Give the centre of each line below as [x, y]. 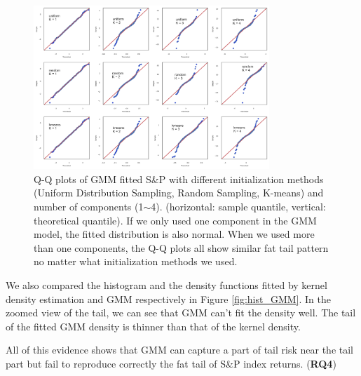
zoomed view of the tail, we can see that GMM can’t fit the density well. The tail [181, 313]
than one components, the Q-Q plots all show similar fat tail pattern [181, 247]
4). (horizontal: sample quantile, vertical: [238, 207]
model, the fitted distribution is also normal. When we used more [174, 234]
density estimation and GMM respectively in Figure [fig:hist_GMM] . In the [168, 298]
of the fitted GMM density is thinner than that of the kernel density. [153, 326]
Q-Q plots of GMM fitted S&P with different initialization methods [179, 179]
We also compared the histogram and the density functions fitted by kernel [166, 285]
